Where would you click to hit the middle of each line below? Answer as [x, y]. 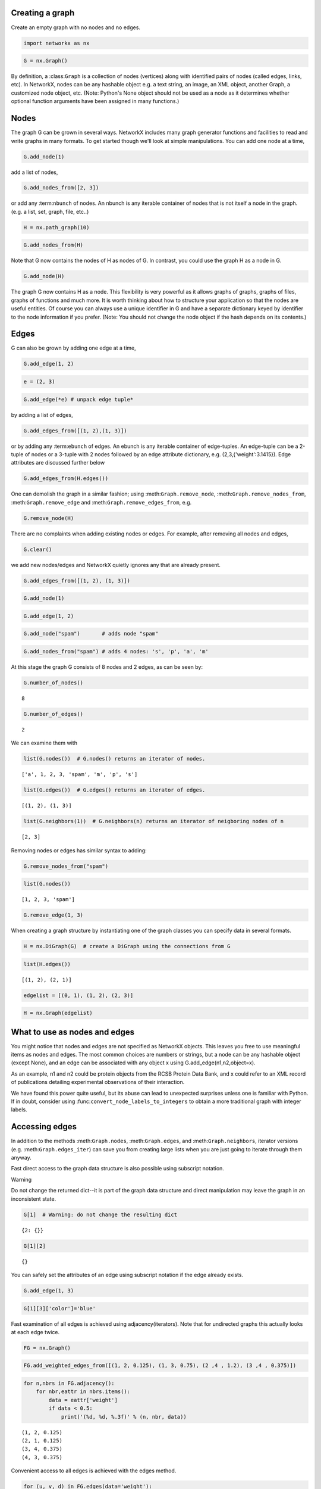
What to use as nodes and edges [73, 1032]
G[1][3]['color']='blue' [60, 1308]
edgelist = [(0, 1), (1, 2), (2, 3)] [78, 995]
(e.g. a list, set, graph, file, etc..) [50, 211]
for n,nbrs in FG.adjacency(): [69, 1384]
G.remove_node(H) [49, 518]
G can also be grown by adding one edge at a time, [73, 348]
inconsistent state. [34, 1199]
